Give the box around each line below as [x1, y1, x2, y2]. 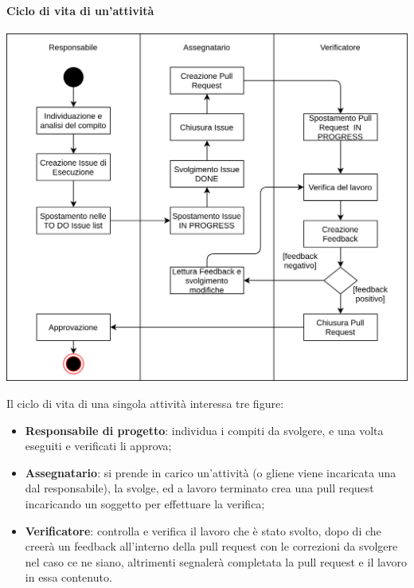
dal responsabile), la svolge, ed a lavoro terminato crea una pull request [25, 480, 374, 496]
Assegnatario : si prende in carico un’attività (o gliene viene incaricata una [25, 464, 396, 480]
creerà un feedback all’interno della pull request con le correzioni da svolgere [25, 538, 398, 555]
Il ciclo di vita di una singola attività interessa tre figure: [6, 394, 284, 411]
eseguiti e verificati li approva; [25, 437, 172, 454]
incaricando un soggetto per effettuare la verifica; [25, 495, 265, 512]
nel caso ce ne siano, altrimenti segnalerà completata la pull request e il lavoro [25, 553, 407, 570]
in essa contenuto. [25, 569, 112, 586]
